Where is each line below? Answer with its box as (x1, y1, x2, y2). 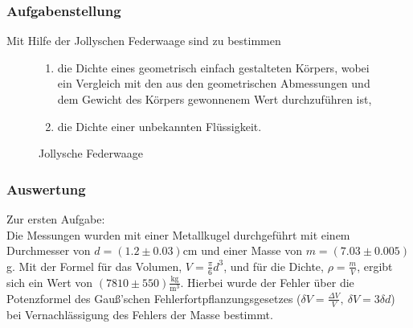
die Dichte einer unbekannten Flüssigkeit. (57, 117, 262, 134)
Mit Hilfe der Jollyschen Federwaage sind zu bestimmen (6, 32, 281, 49)
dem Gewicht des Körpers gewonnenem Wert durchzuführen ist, (57, 91, 372, 107)
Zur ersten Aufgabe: (6, 211, 105, 227)
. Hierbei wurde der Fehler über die (180, 273, 354, 290)
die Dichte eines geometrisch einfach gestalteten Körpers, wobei (57, 59, 370, 76)
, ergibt (357, 257, 393, 274)
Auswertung (6, 178, 86, 199)
